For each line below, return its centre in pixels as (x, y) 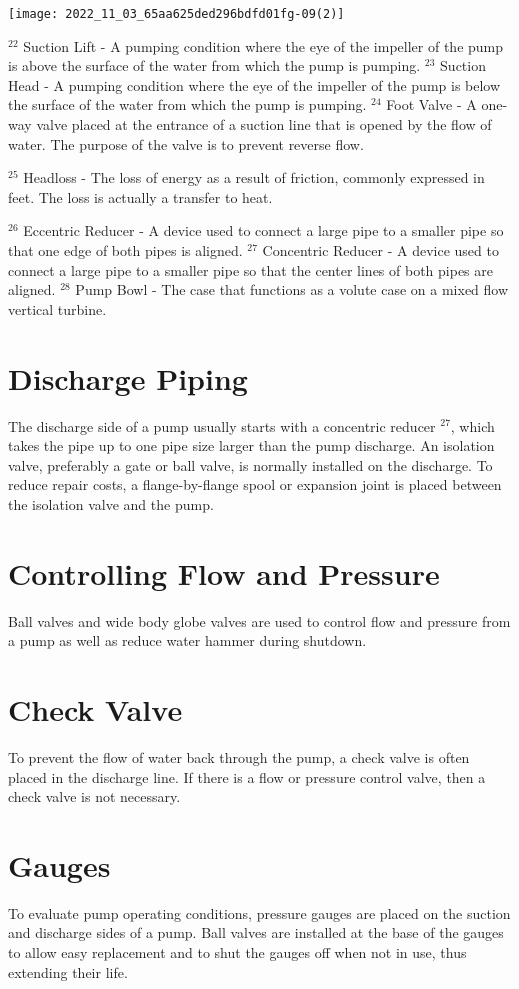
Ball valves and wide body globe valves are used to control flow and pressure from (259, 620)
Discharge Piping (128, 377)
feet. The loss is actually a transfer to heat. (140, 196)
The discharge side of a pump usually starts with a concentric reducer (222, 425)
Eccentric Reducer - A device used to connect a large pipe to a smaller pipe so (263, 230)
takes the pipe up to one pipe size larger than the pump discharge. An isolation (251, 445)
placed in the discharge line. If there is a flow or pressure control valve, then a (247, 776)
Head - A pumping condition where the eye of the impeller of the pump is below (254, 84)
